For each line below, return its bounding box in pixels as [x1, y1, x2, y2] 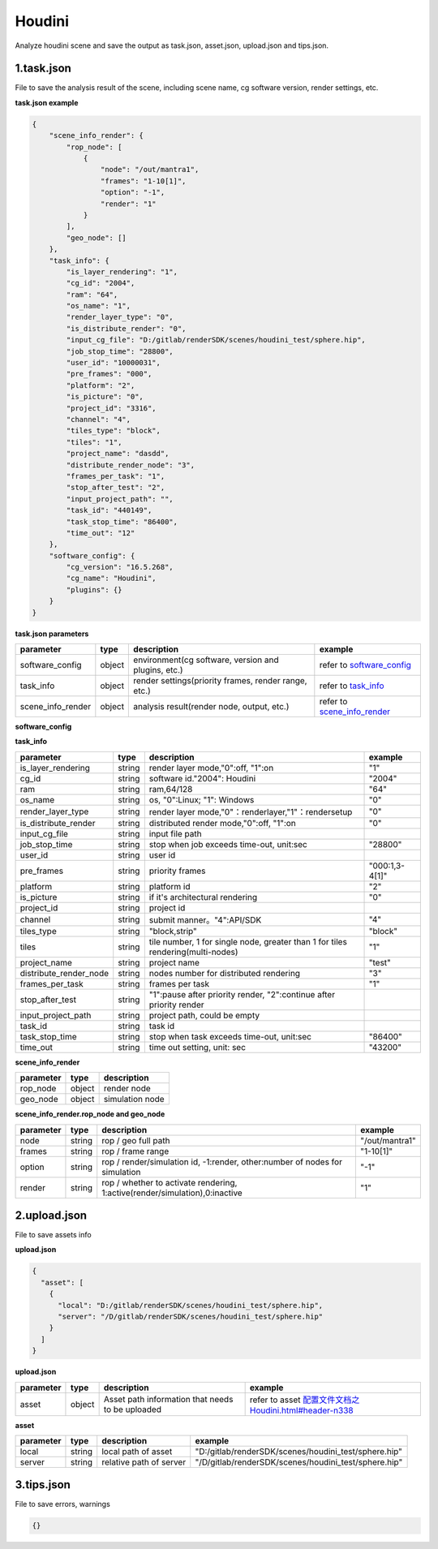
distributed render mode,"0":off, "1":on [148, 817, 296, 828]
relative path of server [101, 1456, 187, 1468]
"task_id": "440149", [66, 506, 152, 515]
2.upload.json [15, 1208, 88, 1222]
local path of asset [101, 1445, 173, 1456]
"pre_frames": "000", [66, 369, 152, 379]
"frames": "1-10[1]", [100, 176, 187, 186]
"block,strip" [148, 925, 198, 936]
